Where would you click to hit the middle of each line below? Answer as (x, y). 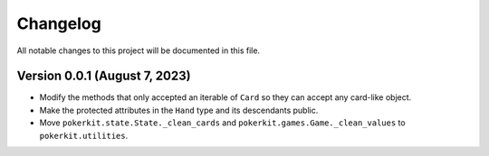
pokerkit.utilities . (84, 135)
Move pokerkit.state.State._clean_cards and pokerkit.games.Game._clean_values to (223, 123)
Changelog (59, 23)
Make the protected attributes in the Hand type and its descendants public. (179, 110)
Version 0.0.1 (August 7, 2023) (104, 76)
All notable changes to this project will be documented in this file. (139, 50)
